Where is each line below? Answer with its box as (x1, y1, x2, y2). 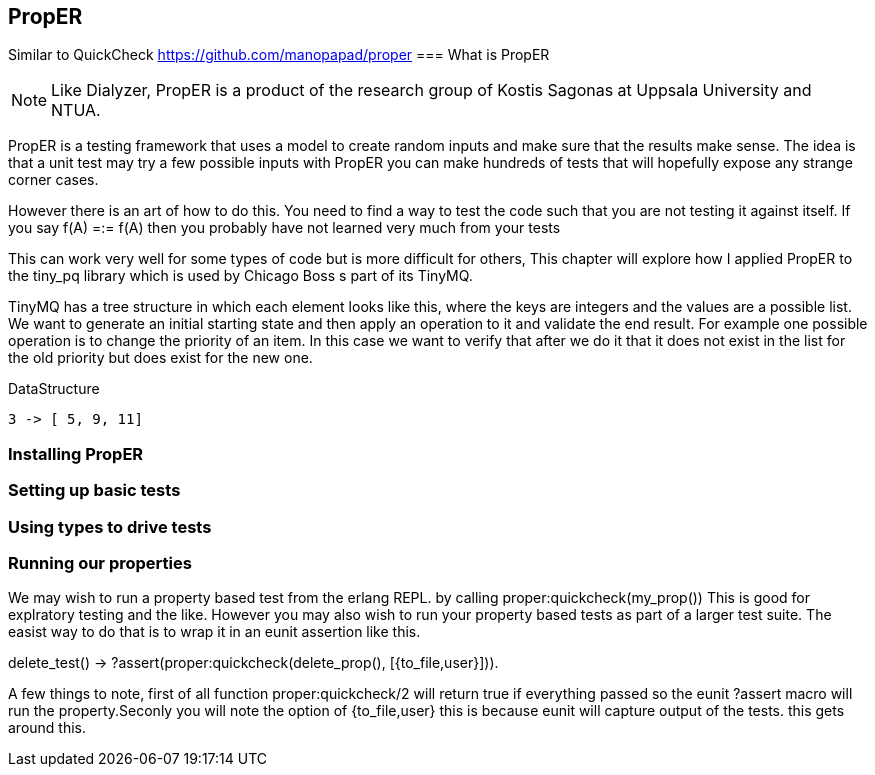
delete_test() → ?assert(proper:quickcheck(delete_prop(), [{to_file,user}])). (8, 654, 499, 672)
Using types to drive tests (8, 516, 212, 537)
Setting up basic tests (8, 480, 181, 501)
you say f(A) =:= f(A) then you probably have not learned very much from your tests (8, 219, 561, 237)
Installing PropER (8, 443, 144, 464)
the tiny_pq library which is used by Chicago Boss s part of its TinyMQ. (8, 267, 473, 285)
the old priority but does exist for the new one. (8, 349, 313, 367)
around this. (8, 719, 87, 737)
